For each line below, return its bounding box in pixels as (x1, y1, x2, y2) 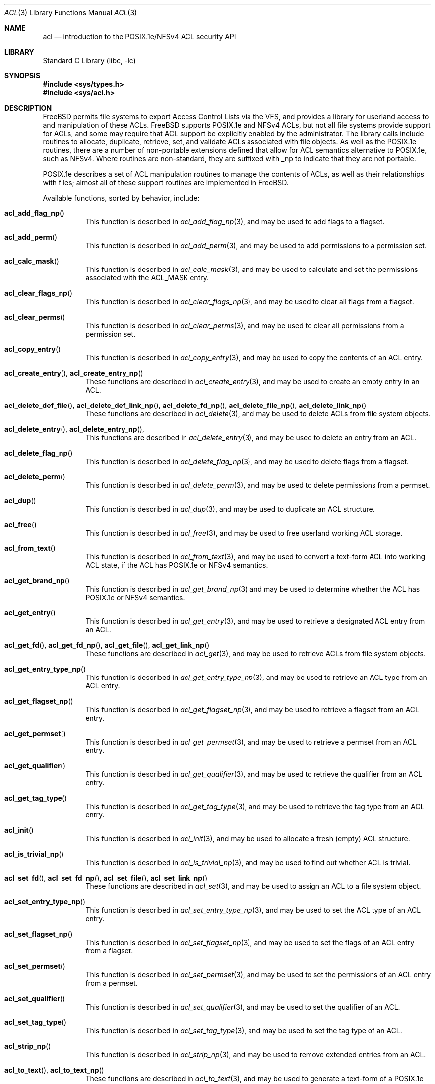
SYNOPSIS (4, 71, 41, 80)
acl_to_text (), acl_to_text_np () (4, 1066, 104, 1074)
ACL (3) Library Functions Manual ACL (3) (4, 8, 137, 17)
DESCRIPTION (4, 104, 52, 112)
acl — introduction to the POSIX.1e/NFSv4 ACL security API (43, 32, 236, 41)
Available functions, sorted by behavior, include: (43, 194, 200, 202)
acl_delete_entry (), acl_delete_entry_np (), (4, 425, 144, 433)
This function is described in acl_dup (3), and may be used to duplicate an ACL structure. (85, 505, 375, 513)
